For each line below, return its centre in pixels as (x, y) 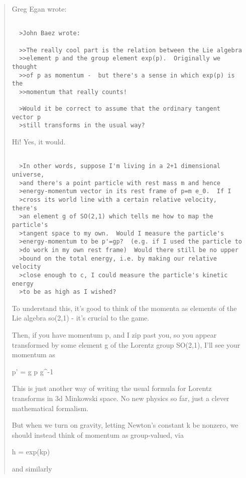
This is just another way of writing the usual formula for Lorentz (112, 388)
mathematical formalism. (50, 408)
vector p (26, 117)
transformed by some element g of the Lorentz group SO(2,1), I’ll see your (126, 344)
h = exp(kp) (31, 452)
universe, (28, 175)
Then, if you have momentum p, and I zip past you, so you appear (114, 335)
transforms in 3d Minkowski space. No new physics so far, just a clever (120, 398)
